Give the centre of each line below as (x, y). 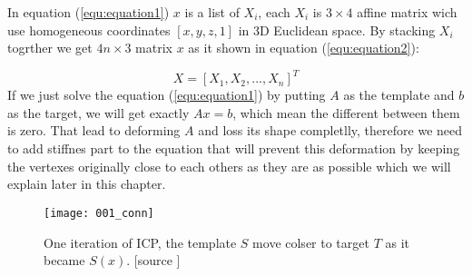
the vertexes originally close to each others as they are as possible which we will (229, 166)
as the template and (399, 95)
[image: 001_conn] (99, 213)
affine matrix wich (407, 12)
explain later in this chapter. (87, 184)
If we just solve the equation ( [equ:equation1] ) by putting (167, 95)
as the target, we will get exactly (98, 112)
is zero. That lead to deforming (94, 130)
